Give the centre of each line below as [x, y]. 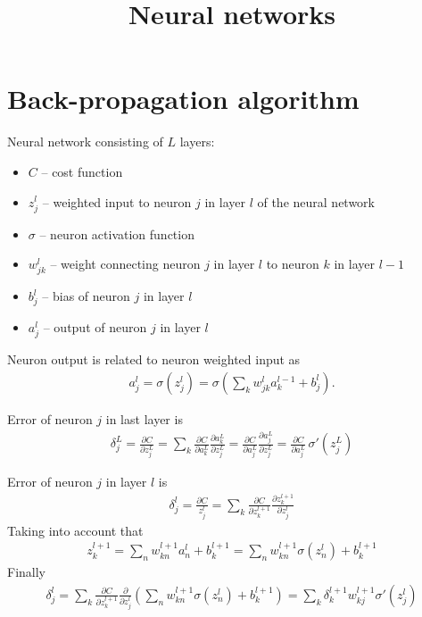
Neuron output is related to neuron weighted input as [154, 359]
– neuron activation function [117, 233]
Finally [26, 572]
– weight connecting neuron [125, 264]
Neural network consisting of [85, 142]
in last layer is [144, 418]
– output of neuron [95, 327]
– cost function [82, 171]
